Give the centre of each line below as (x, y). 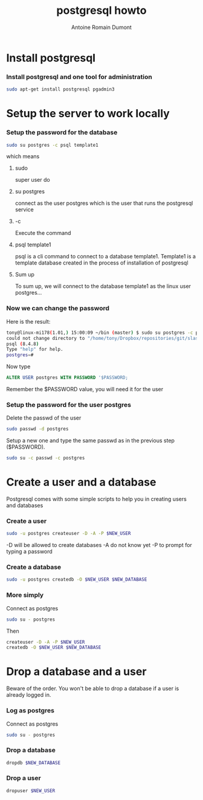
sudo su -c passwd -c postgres (46, 458)
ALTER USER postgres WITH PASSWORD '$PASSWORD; (67, 378)
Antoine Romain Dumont (101, 27)
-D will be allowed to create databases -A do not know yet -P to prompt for (99, 545)
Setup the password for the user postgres (69, 405)
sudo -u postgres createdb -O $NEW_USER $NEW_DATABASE (77, 580)
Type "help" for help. (35, 350)
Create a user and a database (81, 482)
